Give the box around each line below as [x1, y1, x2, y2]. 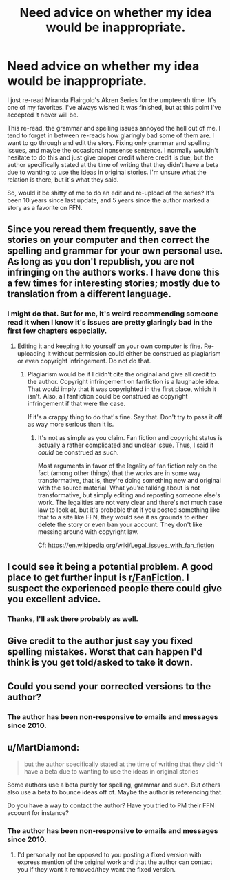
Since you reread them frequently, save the [7, 223, 196, 236]
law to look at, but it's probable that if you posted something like [37, 506, 220, 514]
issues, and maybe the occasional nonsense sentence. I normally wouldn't [7, 146, 218, 154]
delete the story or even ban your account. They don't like [37, 520, 203, 528]
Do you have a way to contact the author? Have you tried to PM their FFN [7, 801, 215, 810]
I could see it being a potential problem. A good [7, 561, 213, 573]
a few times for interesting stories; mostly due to [7, 278, 220, 289]
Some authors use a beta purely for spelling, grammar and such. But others [7, 781, 221, 789]
